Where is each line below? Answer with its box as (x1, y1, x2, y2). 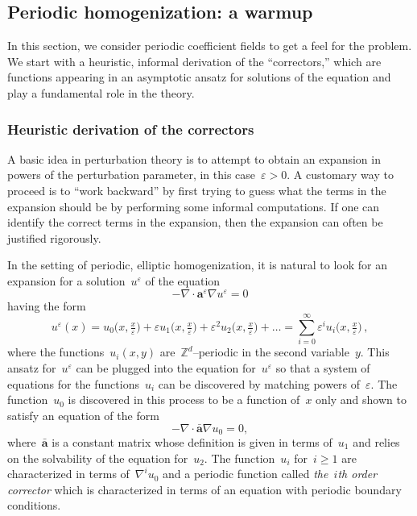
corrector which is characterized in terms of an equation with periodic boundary (7, 481, 402, 497)
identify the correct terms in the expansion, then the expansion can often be (7, 214, 383, 231)
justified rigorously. (7, 229, 101, 246)
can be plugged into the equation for (76, 359, 256, 376)
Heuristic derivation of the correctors (7, 119, 254, 139)
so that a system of (275, 359, 370, 376)
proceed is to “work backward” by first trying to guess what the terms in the (7, 181, 386, 198)
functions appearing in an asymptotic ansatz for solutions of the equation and (7, 69, 391, 85)
